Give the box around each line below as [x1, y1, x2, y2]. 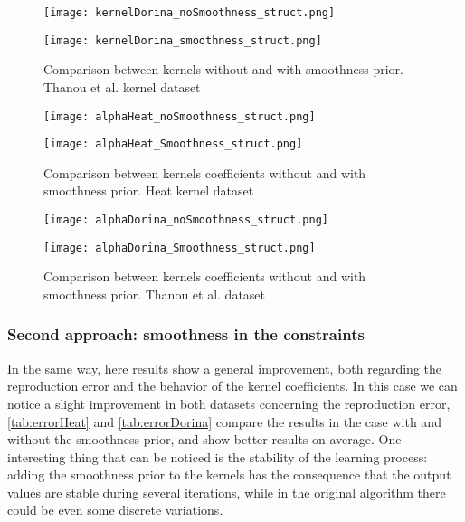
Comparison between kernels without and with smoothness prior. [43, 60, 403, 79]
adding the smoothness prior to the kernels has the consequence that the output [7, 465, 451, 484]
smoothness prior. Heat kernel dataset [43, 181, 254, 200]
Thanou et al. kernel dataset [43, 77, 201, 96]
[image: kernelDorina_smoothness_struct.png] [43, 33, 322, 47]
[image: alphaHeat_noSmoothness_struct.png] [43, 109, 316, 123]
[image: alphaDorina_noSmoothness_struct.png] [43, 214, 328, 226]
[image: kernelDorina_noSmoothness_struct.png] [43, 6, 336, 19]
